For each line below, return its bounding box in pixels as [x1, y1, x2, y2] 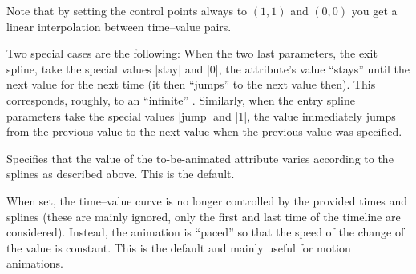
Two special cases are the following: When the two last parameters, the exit [6, 45, 378, 62]
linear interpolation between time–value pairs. [6, 18, 232, 34]
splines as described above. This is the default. [6, 165, 235, 182]
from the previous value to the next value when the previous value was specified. [6, 123, 402, 140]
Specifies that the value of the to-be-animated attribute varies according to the [6, 149, 394, 166]
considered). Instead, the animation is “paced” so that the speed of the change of [6, 224, 405, 240]
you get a [351, 2, 398, 18]
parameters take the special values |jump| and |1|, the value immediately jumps [6, 107, 396, 124]
